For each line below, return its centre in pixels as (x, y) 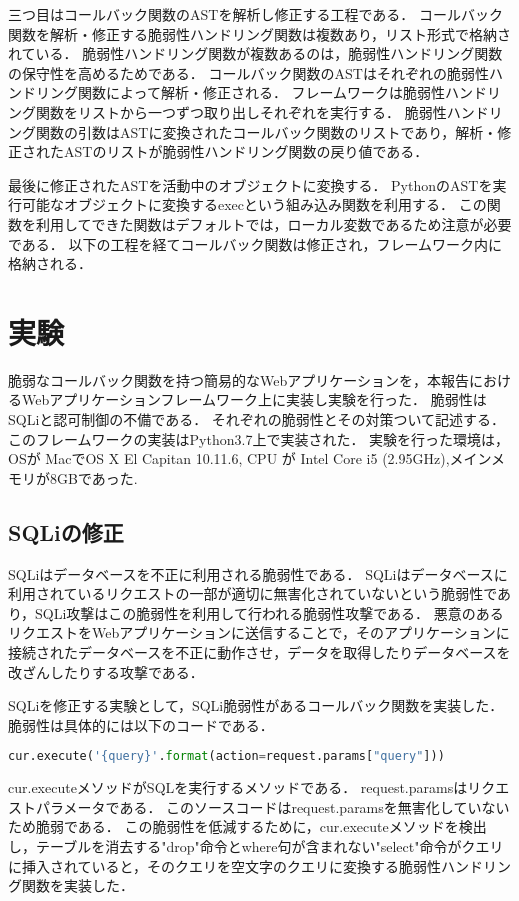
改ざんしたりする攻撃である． (106, 671)
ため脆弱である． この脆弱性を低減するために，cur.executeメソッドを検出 (247, 826)
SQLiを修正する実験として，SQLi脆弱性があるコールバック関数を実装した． (256, 705)
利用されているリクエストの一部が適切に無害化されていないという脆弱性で (253, 593)
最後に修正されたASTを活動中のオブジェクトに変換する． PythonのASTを (250, 184)
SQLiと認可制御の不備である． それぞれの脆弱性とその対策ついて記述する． (256, 419)
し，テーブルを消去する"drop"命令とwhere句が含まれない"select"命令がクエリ (256, 846)
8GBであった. (93, 477)
